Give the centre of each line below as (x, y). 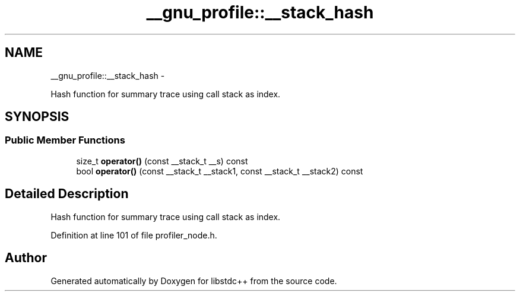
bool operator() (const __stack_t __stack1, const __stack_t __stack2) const (220, 171)
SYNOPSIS (37, 117)
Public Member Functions (65, 140)
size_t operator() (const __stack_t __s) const (162, 161)
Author (26, 258)
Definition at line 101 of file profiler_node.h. (134, 235)
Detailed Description (67, 194)
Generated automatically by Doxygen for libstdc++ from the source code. (194, 281)
